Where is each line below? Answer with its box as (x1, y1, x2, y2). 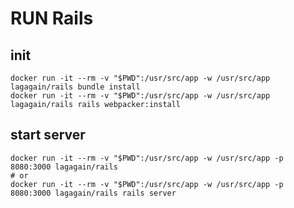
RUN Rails (10, 7, 94, 30)
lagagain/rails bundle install (10, 82, 141, 92)
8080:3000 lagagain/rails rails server (10, 188, 177, 198)
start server (10, 127, 86, 144)
